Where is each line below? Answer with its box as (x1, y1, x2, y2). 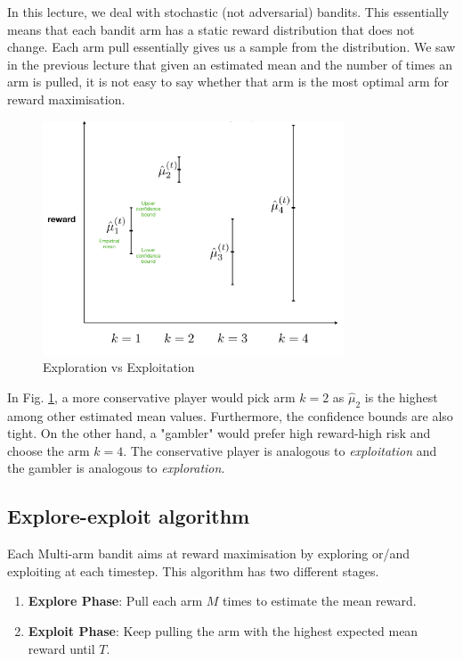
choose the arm (7, 441, 90, 459)
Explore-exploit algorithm (7, 502, 250, 530)
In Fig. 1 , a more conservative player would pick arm (7, 387, 296, 406)
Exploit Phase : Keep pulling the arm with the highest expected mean (28, 621, 418, 640)
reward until (28, 639, 95, 657)
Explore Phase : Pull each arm (28, 591, 203, 610)
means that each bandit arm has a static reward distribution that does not (7, 20, 415, 38)
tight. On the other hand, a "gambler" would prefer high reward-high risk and (7, 424, 431, 442)
